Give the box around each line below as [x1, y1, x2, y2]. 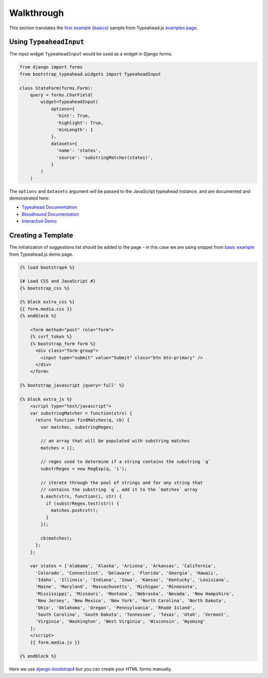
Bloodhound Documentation [21, 211, 79, 217]
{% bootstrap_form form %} [30, 340, 96, 346]
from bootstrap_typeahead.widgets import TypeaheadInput [19, 71, 161, 77]
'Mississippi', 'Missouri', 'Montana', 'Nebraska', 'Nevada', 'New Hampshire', [35, 591, 234, 597]
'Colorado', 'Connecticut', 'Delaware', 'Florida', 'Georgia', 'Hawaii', [35, 570, 219, 576]
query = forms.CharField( [30, 92, 93, 98]
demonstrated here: [9, 195, 50, 201]
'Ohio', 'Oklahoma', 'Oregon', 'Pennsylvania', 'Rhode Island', [35, 605, 196, 610]
